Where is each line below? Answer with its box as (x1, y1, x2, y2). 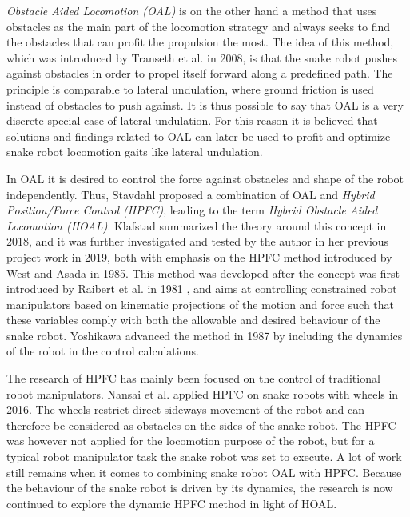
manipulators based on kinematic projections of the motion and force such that (6, 295, 395, 312)
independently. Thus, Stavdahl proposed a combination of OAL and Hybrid (6, 186, 375, 202)
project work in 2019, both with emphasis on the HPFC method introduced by (6, 248, 392, 265)
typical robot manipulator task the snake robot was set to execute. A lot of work (6, 448, 402, 465)
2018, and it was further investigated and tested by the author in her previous (6, 233, 389, 250)
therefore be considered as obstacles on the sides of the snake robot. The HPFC (6, 416, 396, 433)
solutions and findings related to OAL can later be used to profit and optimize (6, 127, 391, 144)
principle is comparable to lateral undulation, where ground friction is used (6, 80, 374, 97)
